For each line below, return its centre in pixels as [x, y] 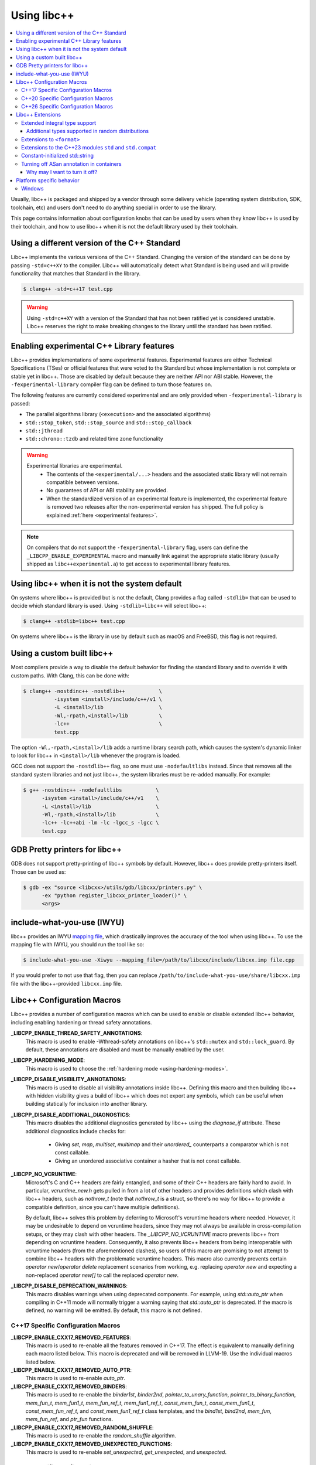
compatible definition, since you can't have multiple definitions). [103, 1207]
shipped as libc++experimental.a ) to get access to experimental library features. [129, 564]
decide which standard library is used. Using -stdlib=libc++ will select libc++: [109, 606]
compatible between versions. [83, 482]
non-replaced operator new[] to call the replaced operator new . [102, 1275]
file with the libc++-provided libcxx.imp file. [66, 983]
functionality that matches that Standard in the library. [76, 274]
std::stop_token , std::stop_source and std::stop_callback [109, 423]
